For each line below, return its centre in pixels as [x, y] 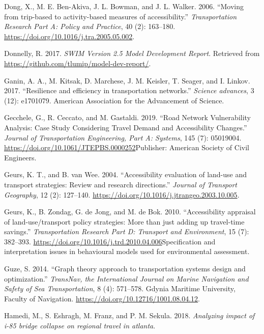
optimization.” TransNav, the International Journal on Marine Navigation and [126, 278]
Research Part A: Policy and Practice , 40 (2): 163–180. [90, 26]
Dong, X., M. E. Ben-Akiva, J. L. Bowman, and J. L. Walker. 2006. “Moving [124, 6]
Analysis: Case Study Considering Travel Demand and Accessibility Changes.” [126, 127]
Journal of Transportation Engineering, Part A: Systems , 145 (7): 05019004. [123, 137]
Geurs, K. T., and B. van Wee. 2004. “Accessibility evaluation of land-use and [126, 174]
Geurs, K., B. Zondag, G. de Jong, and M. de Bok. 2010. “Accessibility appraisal [130, 212]
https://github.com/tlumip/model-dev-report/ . [78, 63]
